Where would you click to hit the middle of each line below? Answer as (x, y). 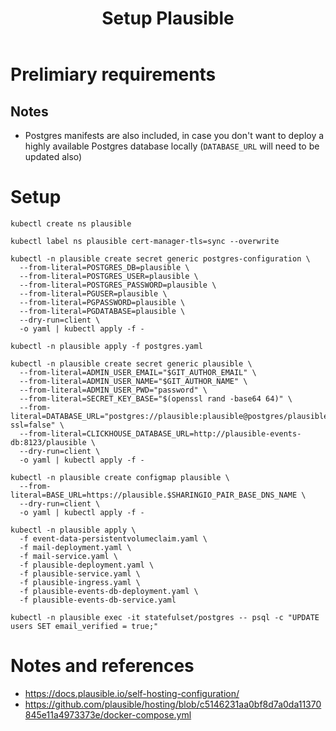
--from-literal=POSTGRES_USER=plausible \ (109, 276)
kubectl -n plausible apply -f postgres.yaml (106, 346)
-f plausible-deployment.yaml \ (87, 565)
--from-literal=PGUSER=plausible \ (93, 293)
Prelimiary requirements (113, 74)
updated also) (53, 156)
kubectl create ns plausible (71, 223)
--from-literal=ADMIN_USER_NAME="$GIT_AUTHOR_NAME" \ (133, 381)
